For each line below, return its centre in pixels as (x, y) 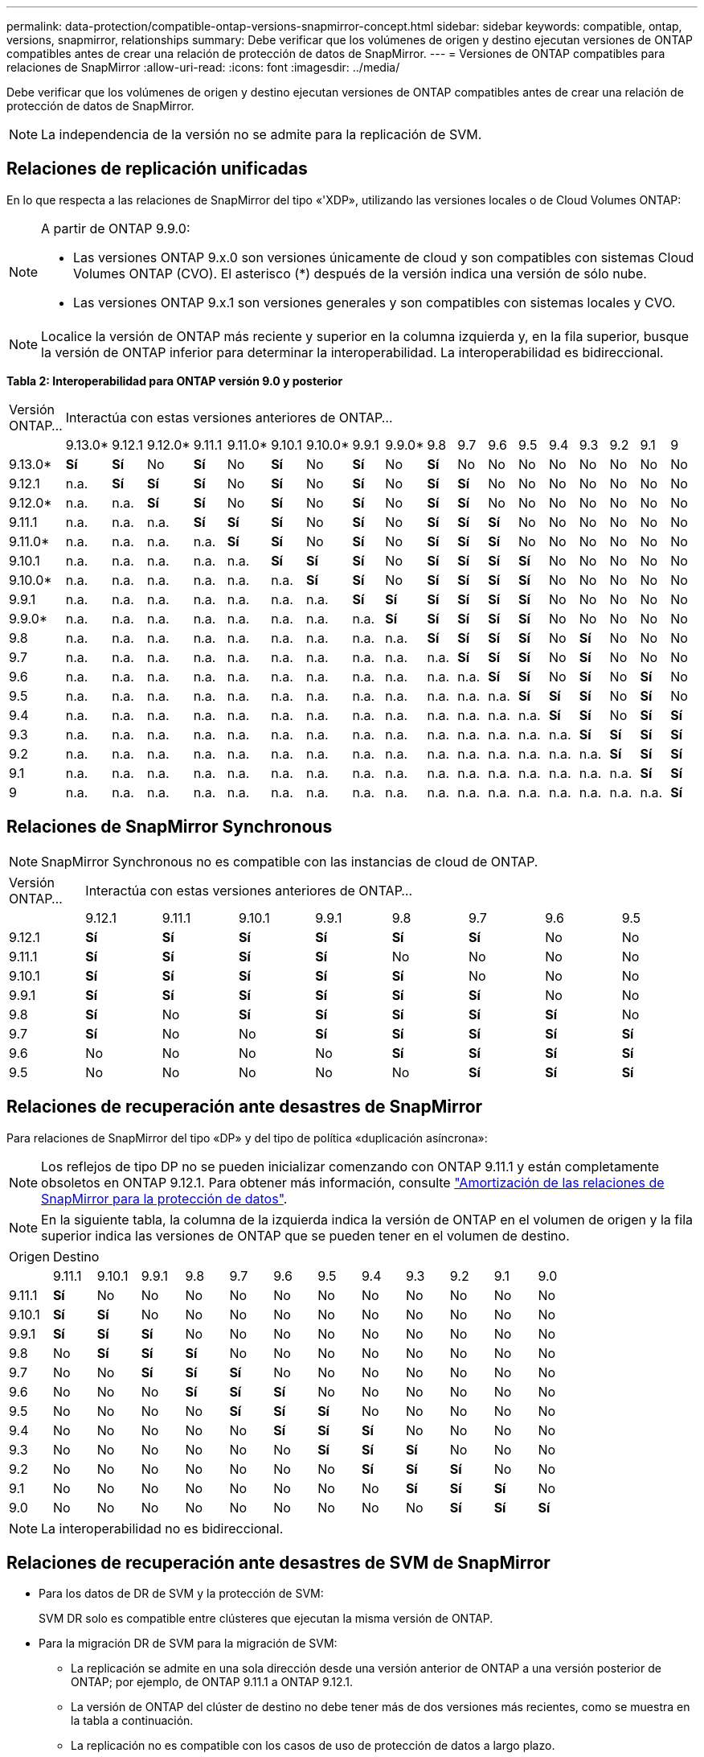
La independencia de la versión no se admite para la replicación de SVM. (262, 134)
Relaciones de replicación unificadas (157, 169)
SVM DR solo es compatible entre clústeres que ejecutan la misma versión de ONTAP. (266, 1619)
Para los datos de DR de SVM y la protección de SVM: (181, 1594)
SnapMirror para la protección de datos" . (164, 1198)
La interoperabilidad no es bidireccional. (162, 1528)
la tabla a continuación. (132, 1721)
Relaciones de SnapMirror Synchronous (170, 827)
